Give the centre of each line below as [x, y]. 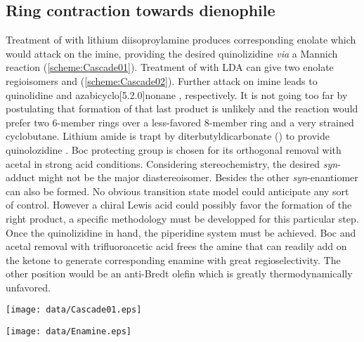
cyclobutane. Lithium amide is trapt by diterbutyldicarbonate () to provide [168, 136]
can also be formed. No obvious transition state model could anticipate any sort [177, 191]
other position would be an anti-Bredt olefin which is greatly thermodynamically [179, 274]
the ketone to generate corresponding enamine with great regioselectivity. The [173, 259]
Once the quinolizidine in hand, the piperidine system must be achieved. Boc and [181, 232]
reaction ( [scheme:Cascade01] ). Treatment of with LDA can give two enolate [170, 67]
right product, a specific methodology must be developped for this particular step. [182, 218]
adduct [21, 177]
